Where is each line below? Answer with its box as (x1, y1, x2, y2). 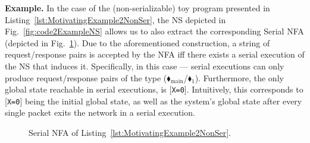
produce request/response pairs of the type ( (5, 71, 167, 84)
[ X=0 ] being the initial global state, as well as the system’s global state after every (5, 94, 302, 107)
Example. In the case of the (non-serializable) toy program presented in (5, 2, 270, 14)
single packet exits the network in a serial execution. (5, 106, 195, 119)
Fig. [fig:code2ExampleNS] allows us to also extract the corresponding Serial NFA (5, 25, 304, 37)
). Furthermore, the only (195, 71, 284, 84)
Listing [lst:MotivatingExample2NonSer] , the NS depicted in (5, 13, 226, 26)
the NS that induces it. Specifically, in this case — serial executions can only (5, 59, 284, 72)
